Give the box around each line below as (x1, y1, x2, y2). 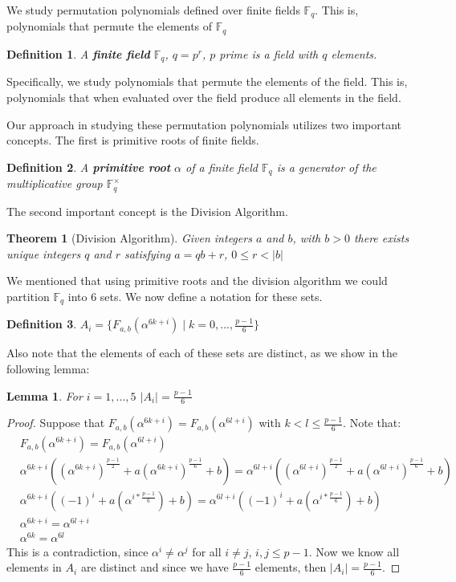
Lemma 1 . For (6, 387, 83, 404)
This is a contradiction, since (6, 543, 149, 560)
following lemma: (6, 360, 90, 377)
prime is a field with (219, 45, 319, 62)
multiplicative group (6, 175, 103, 192)
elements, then (254, 559, 327, 576)
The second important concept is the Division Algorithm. (6, 202, 288, 219)
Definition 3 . (6, 315, 77, 332)
